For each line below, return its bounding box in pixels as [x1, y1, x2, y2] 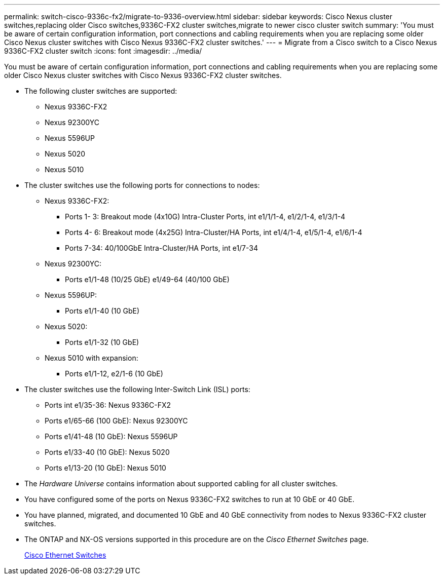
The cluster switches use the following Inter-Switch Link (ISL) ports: [24, 385, 250, 394]
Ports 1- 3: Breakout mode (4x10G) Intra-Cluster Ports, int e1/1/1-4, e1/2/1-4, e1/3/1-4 [65, 212, 346, 221]
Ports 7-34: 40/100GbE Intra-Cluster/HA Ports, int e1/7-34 [65, 244, 258, 252]
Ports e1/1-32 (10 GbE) [65, 338, 139, 346]
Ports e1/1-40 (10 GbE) [65, 306, 140, 315]
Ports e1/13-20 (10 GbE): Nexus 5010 [45, 464, 166, 472]
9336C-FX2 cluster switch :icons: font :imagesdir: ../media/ [4, 47, 202, 55]
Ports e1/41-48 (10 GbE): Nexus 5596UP [45, 432, 178, 441]
